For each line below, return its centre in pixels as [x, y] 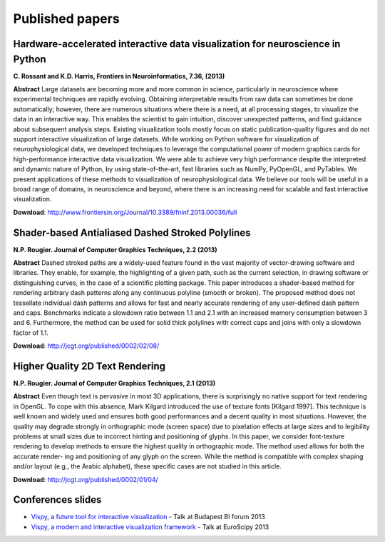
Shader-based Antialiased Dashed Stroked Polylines [132, 232]
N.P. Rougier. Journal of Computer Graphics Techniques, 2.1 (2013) [114, 383]
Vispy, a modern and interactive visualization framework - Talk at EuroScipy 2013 [150, 527]
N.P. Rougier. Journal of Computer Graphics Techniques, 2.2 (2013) [115, 249]
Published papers [67, 19]
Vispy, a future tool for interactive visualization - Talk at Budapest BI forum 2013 [148, 517]
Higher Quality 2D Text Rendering [89, 366]
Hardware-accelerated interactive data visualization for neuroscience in [177, 44]
